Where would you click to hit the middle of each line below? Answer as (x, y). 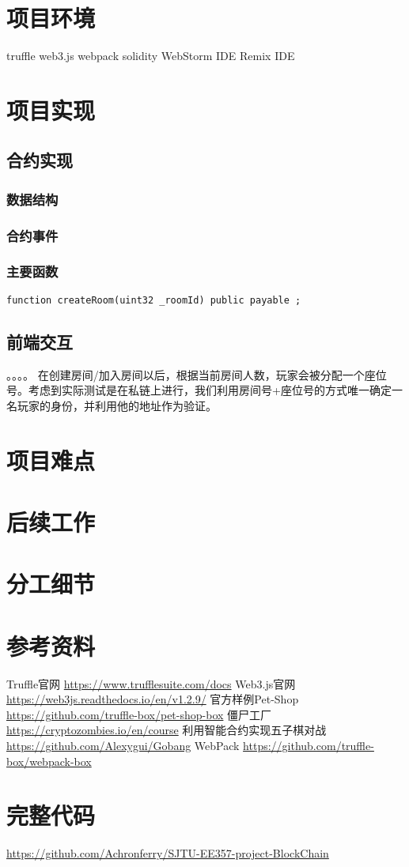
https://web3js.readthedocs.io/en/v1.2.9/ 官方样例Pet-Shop (153, 699)
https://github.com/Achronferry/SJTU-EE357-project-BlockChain (168, 853)
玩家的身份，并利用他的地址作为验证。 (117, 405)
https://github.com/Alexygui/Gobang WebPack (123, 746)
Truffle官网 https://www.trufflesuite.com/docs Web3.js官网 (151, 683)
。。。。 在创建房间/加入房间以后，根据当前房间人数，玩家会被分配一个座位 (197, 374)
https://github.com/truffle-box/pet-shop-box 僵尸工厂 (139, 714)
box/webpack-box (49, 761)
